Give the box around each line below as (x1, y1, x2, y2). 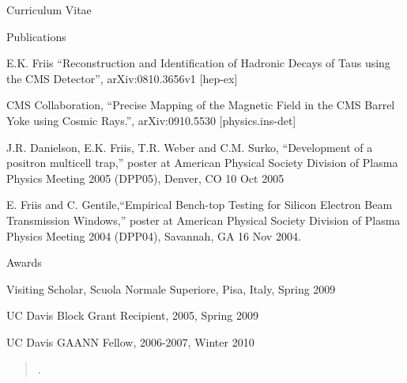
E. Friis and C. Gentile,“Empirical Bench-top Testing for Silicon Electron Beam (6, 196, 393, 213)
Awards (6, 254, 42, 271)
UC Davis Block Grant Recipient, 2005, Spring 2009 (6, 307, 258, 324)
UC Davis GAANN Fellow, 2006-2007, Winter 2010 (6, 333, 254, 350)
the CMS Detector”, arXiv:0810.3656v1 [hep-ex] (6, 70, 238, 86)
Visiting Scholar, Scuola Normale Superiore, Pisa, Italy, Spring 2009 (6, 280, 336, 297)
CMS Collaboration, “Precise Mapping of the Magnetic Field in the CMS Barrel (6, 97, 395, 113)
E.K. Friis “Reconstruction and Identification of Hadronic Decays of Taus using (6, 55, 390, 71)
